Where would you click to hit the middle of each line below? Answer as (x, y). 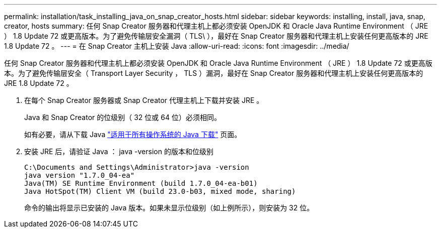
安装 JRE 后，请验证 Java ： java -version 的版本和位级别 (119, 151)
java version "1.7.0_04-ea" (80, 175)
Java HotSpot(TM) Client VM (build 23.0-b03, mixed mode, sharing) (160, 191)
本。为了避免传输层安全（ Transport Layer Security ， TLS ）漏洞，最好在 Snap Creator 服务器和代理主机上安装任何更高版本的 (214, 73)
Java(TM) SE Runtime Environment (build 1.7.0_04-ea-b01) (141, 183)
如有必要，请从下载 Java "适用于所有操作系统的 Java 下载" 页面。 (133, 134)
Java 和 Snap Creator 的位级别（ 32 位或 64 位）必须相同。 (123, 117)
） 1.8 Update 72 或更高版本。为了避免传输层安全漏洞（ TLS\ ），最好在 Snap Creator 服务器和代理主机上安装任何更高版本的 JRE (216, 36)
